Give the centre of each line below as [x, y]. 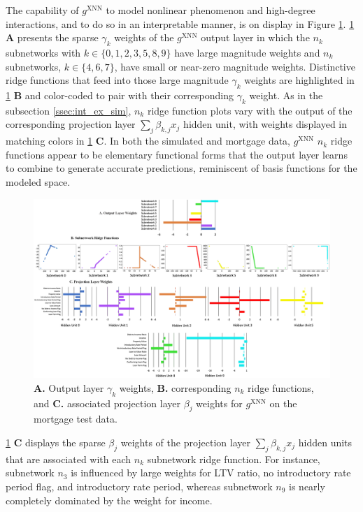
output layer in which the [255, 37]
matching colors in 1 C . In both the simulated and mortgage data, [148, 141]
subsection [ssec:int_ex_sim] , [69, 110]
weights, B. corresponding [175, 387]
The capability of [42, 10]
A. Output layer [69, 387]
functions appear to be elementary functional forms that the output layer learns [177, 154]
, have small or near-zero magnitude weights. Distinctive [235, 66]
